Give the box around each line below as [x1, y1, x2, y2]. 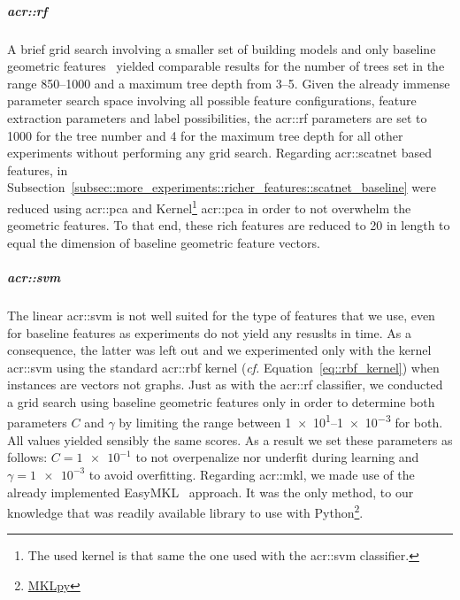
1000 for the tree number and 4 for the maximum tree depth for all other [7, 126, 403, 144]
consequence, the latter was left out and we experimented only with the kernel [7, 341, 432, 359]
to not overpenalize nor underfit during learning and [135, 448, 419, 466]
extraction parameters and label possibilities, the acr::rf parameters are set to [7, 108, 427, 127]
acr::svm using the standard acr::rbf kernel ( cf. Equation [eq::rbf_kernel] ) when [7, 358, 440, 376]
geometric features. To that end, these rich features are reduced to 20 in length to [7, 216, 450, 235]
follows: [7, 448, 48, 466]
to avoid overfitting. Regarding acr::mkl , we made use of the [88, 465, 415, 483]
